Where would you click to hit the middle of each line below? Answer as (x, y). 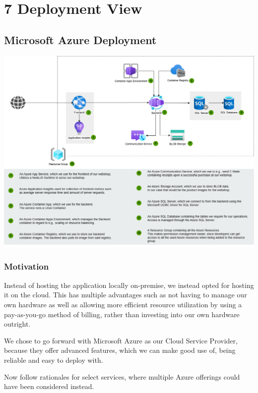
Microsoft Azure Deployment (80, 39)
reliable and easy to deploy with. (54, 360)
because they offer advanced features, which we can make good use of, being (120, 350)
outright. (17, 324)
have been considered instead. (49, 386)
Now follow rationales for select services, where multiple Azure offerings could (122, 376)
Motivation (27, 266)
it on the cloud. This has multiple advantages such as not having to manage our (126, 295)
